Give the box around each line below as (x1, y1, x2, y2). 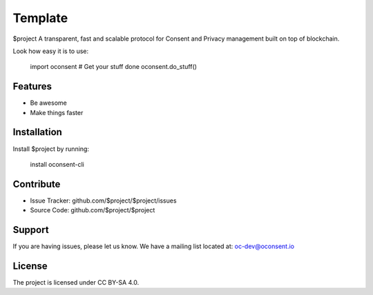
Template (12, 10, 68, 26)
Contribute (12, 178, 61, 190)
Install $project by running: (12, 145, 90, 153)
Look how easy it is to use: (12, 47, 89, 55)
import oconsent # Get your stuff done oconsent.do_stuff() (30, 63, 197, 71)
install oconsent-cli (30, 160, 84, 168)
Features (12, 81, 52, 92)
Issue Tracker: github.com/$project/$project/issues (30, 196, 177, 205)
